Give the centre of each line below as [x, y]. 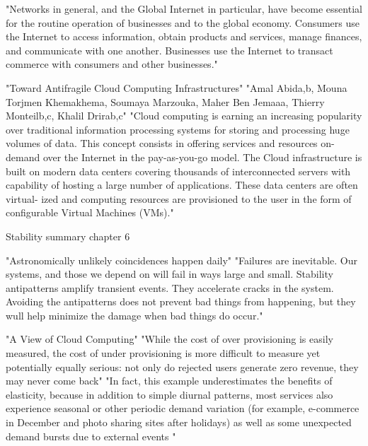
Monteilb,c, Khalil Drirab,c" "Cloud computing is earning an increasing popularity [184, 116]
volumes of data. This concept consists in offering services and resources [162, 143]
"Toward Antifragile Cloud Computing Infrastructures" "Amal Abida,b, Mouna [177, 87]
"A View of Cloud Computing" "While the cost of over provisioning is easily [169, 339]
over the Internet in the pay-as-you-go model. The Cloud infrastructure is [202, 157]
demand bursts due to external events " [91, 436]
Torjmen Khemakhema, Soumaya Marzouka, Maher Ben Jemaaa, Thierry [165, 101]
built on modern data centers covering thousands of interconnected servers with [178, 171]
